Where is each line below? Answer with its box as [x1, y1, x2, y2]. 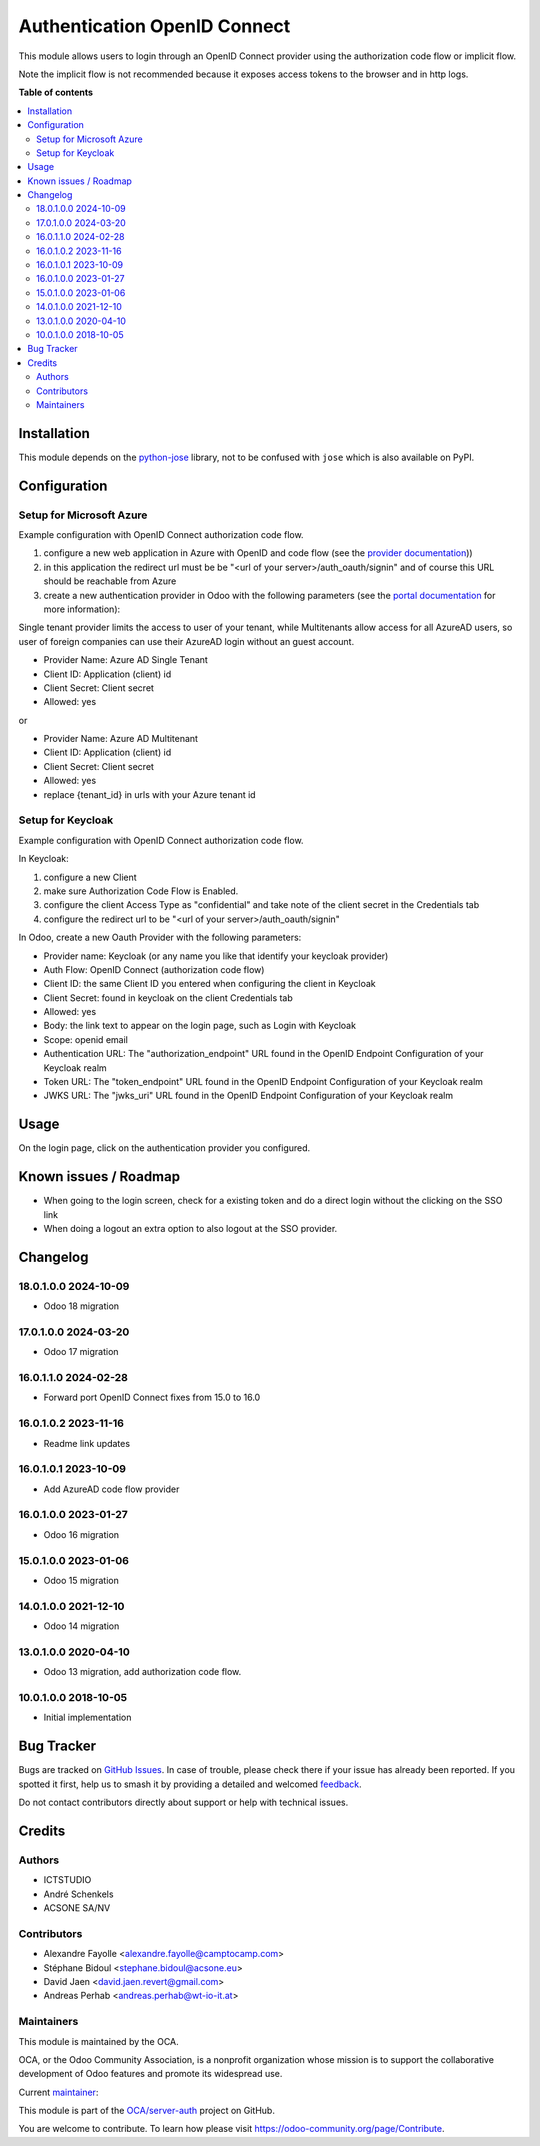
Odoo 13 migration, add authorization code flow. [43, 1666, 242, 1678]
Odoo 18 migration [43, 1300, 120, 1312]
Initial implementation [43, 1711, 132, 1724]
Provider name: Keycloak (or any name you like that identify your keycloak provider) [43, 950, 389, 962]
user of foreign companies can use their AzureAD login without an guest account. [18, 635, 355, 647]
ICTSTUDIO [43, 1874, 92, 1886]
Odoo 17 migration [43, 1346, 119, 1358]
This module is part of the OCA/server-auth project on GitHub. [18, 2105, 275, 2117]
